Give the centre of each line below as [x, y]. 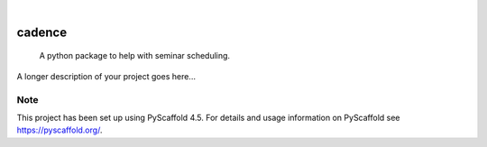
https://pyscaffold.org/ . [60, 130]
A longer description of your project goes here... [106, 76]
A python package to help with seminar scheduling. [134, 56]
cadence [42, 32]
